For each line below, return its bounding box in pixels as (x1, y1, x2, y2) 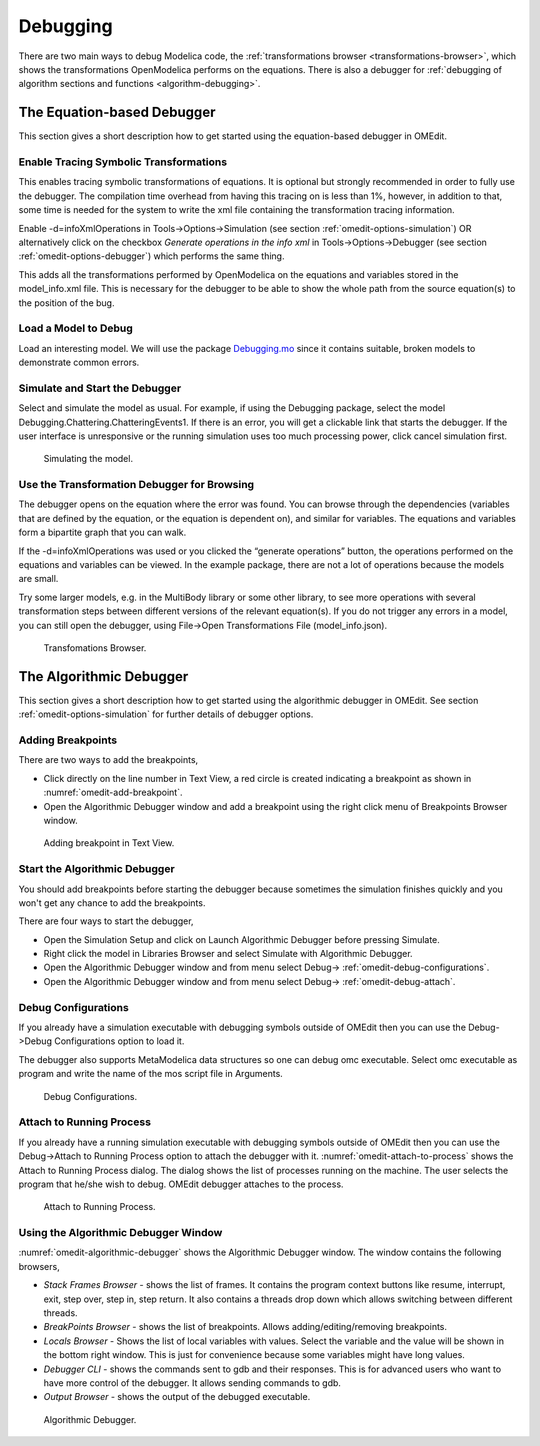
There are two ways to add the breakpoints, (18, 754, 199, 766)
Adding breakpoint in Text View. (43, 837, 175, 849)
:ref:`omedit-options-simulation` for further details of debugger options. (18, 708, 314, 720)
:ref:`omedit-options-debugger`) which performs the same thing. (18, 250, 285, 262)
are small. (18, 573, 59, 585)
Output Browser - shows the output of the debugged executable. (43, 1391, 311, 1403)
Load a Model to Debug (18, 321, 134, 335)
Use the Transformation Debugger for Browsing (18, 478, 255, 492)
